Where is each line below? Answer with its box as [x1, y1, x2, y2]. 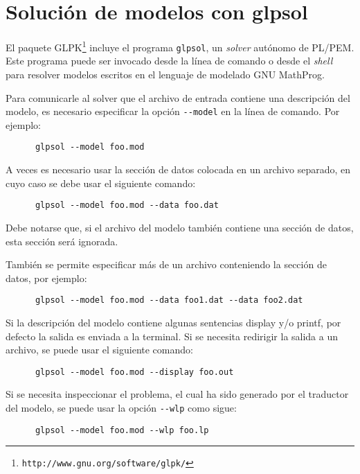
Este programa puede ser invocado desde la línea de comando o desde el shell [6, 53, 333, 68]
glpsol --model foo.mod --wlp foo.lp [35, 425, 209, 435]
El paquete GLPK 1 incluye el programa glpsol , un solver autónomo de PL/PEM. [6, 38, 354, 54]
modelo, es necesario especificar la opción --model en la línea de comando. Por [6, 104, 340, 119]
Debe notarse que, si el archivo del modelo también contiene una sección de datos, [6, 220, 354, 234]
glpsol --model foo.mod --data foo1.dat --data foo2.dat [35, 295, 303, 306]
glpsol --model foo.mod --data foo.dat [35, 200, 219, 211]
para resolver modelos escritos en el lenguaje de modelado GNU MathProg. [6, 67, 325, 82]
